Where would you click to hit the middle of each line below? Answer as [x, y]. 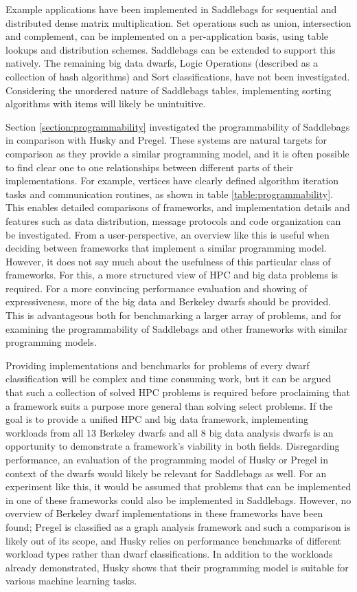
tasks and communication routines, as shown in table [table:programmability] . [169, 194]
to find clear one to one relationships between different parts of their [149, 167]
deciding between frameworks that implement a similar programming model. [166, 248]
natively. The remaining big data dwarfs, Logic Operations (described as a [162, 63]
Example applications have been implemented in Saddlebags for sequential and [171, 9]
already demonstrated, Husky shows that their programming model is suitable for [177, 567]
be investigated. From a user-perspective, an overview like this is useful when [168, 234]
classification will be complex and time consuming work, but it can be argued [169, 379]
